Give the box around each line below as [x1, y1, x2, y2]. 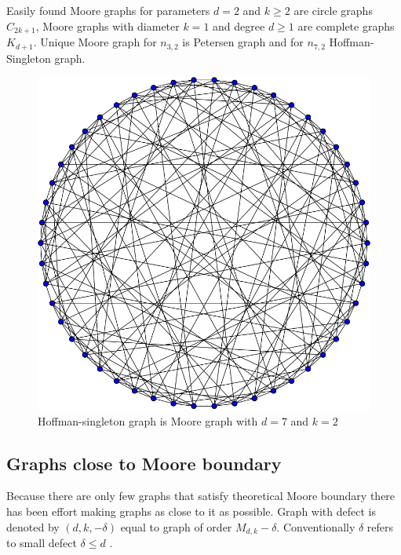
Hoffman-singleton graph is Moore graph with [38, 412, 258, 429]
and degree [213, 17, 265, 34]
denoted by [6, 518, 60, 535]
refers [366, 518, 394, 535]
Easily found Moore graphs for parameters [6, 2, 210, 18]
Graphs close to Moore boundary [6, 451, 282, 475]
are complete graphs [297, 17, 395, 34]
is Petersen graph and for [182, 34, 304, 50]
